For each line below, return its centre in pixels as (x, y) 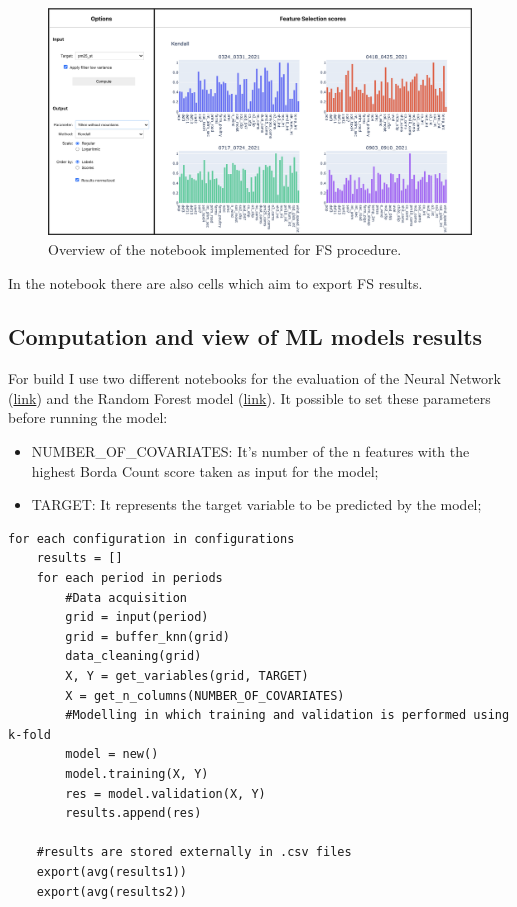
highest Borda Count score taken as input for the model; (205, 470)
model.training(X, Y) (137, 773)
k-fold (29, 734)
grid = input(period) (137, 617)
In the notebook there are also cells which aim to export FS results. (215, 282)
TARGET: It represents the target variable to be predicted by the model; (256, 504)
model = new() (112, 754)
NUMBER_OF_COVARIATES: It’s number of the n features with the (250, 451)
